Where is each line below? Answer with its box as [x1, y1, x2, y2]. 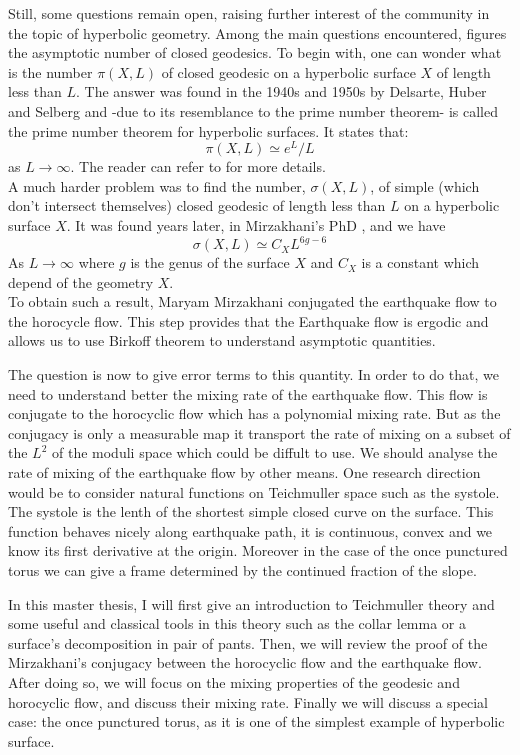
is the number [8, 61, 93, 82]
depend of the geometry [8, 271, 154, 292]
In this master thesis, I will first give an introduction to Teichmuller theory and [8, 593, 495, 614]
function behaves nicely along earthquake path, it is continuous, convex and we [8, 520, 493, 541]
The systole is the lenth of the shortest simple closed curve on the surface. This [8, 501, 494, 522]
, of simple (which [370, 175, 480, 196]
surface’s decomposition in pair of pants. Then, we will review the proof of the [8, 632, 488, 653]
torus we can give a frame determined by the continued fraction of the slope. [8, 560, 477, 581]
